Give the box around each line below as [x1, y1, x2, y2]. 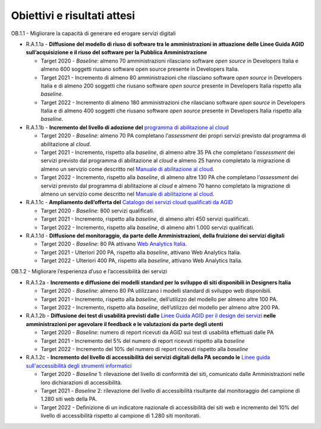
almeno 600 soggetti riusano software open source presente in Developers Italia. [40, 65, 240, 73]
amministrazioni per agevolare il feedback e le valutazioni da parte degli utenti [26, 320, 224, 327]
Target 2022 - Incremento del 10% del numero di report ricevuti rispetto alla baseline [40, 346, 248, 352]
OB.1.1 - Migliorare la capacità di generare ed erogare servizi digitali [11, 30, 176, 37]
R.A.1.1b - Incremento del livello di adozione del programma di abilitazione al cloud [26, 124, 229, 131]
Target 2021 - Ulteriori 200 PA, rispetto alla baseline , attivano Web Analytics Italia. [40, 249, 241, 256]
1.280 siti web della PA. [40, 396, 97, 403]
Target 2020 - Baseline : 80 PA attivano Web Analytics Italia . [40, 240, 187, 248]
